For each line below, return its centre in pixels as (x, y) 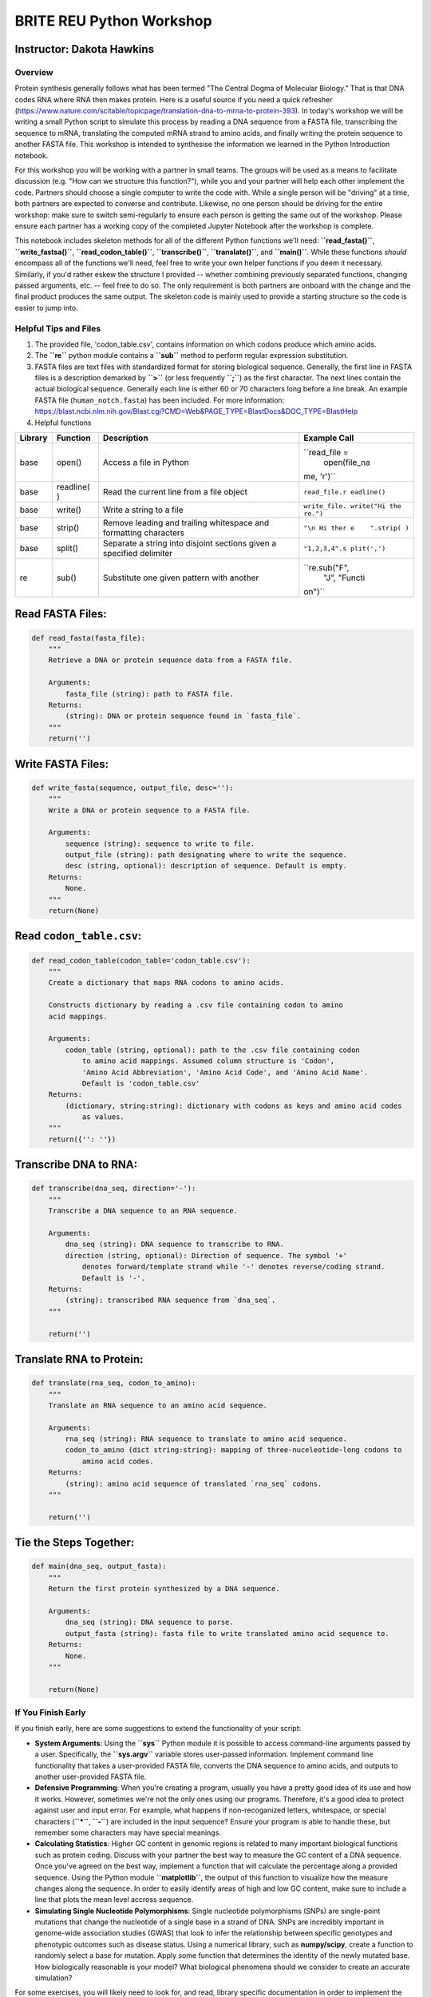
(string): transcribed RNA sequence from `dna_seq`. (170, 1300)
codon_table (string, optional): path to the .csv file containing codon (213, 1050)
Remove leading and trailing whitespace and (186, 523)
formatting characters (144, 533)
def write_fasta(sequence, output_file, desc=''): (133, 788)
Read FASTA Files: (61, 614)
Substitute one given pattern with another (181, 578)
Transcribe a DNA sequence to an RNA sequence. (143, 1211)
